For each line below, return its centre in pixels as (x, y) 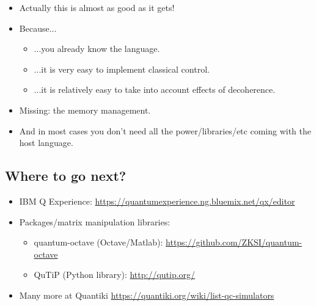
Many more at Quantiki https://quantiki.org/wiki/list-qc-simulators (147, 295)
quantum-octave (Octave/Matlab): (98, 242)
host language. (46, 143)
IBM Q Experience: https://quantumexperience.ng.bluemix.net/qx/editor (157, 201)
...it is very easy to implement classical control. (122, 69)
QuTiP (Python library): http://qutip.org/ (115, 275)
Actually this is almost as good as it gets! (97, 7)
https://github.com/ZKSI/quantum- (234, 242)
